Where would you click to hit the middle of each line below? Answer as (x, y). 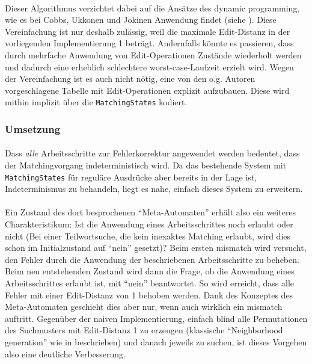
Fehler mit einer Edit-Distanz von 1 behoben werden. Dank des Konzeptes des (149, 295)
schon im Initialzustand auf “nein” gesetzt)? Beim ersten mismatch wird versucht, (156, 248)
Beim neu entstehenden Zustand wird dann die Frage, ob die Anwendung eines (150, 271)
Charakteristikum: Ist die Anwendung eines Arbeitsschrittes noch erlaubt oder (149, 224)
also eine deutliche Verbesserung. (65, 353)
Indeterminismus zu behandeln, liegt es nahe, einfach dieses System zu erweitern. (154, 189)
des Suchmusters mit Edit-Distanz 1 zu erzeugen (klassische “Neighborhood (144, 330)
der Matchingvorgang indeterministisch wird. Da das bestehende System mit (146, 165)
